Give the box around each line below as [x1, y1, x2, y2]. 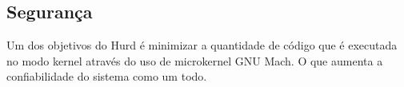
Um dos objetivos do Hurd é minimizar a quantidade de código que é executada [6, 37, 398, 53]
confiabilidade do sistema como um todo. [6, 68, 207, 85]
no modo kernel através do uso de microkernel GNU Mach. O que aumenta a [6, 52, 383, 69]
